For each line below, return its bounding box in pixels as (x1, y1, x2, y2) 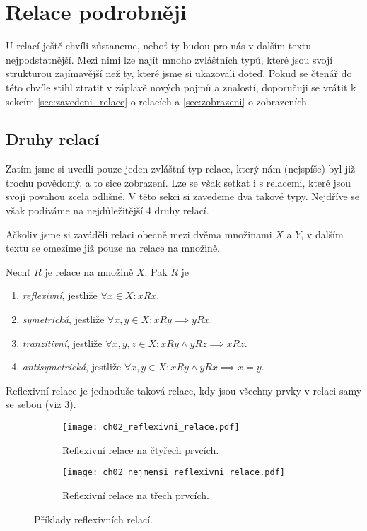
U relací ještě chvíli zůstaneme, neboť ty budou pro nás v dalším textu (6, 38, 312, 53)
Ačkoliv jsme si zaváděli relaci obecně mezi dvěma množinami (6, 226, 272, 241)
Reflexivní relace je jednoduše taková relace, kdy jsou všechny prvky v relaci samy (6, 383, 362, 397)
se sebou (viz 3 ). (6, 397, 76, 412)
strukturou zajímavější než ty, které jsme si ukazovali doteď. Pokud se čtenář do (6, 66, 352, 81)
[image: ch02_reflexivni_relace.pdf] (62, 422, 240, 433)
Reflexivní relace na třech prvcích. (62, 487, 209, 502)
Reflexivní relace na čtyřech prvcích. (62, 442, 219, 457)
